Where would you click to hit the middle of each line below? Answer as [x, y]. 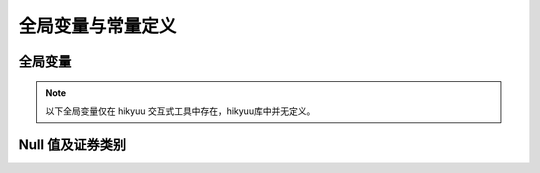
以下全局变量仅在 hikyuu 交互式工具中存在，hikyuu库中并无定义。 [180, 111]
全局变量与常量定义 [97, 26]
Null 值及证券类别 [72, 144]
